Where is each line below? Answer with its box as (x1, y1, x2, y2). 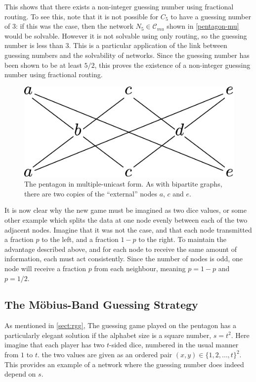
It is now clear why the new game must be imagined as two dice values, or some (4, 205, 247, 215)
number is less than (4, 40, 63, 50)
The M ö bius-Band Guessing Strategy (4, 297, 198, 312)
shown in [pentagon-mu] (167, 21, 239, 31)
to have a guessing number (171, 11, 251, 21)
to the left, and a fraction (42, 234, 119, 244)
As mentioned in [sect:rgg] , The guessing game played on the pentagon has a (4, 320, 237, 331)
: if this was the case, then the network (15, 21, 133, 31)
